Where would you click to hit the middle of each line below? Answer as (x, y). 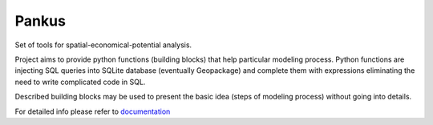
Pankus (40, 21)
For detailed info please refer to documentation (93, 111)
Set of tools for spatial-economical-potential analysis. (103, 45)
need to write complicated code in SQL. (80, 82)
